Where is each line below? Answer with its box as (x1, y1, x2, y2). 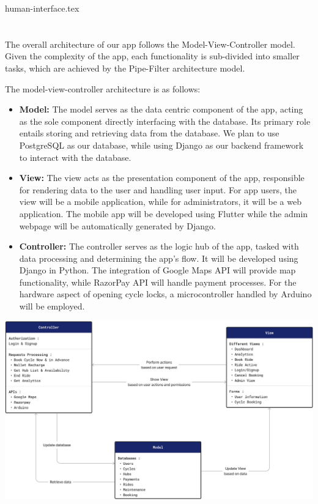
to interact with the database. (19, 150, 131, 163)
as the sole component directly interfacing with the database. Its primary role (19, 114, 311, 127)
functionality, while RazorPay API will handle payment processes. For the (19, 275, 297, 288)
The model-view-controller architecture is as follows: (5, 82, 201, 95)
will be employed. (19, 300, 85, 313)
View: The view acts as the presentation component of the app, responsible (19, 171, 305, 184)
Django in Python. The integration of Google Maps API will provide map (19, 264, 296, 276)
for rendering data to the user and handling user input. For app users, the (19, 183, 297, 196)
